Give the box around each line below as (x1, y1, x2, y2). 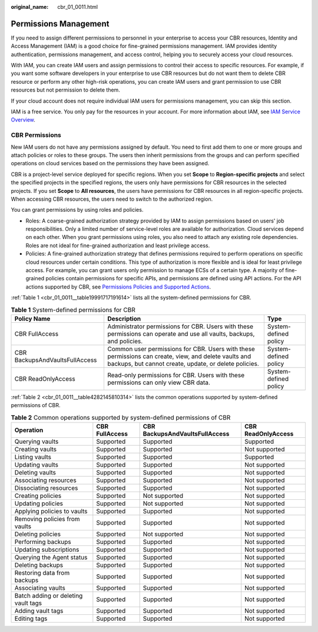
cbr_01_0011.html (57, 4, 98, 10)
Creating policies (14, 492, 62, 500)
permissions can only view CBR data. (107, 378, 210, 387)
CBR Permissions (11, 131, 62, 139)
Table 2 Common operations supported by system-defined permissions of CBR (11, 413, 231, 421)
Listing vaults (14, 453, 51, 461)
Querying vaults (14, 437, 59, 446)
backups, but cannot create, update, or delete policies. (107, 359, 259, 368)
